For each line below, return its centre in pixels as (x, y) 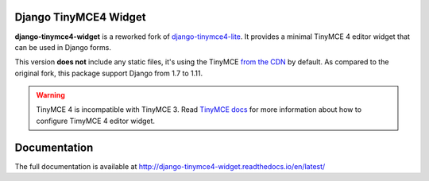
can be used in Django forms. (63, 47)
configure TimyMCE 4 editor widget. (95, 121)
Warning (50, 95)
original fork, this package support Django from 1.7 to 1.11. (108, 73)
